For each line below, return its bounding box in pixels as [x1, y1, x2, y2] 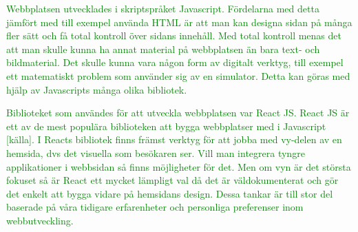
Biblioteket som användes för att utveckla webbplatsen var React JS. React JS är [6, 105, 350, 120]
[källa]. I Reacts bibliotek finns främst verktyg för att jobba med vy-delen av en [6, 132, 342, 147]
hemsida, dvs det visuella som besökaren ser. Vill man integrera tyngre [6, 145, 305, 160]
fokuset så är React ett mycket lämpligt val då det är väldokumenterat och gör [6, 173, 339, 187]
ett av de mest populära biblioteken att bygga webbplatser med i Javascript [6, 118, 326, 133]
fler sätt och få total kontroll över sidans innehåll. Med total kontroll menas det [6, 28, 341, 43]
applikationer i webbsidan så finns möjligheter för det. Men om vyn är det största [6, 159, 351, 173]
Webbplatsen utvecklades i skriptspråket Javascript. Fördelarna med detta [6, 1, 319, 15]
